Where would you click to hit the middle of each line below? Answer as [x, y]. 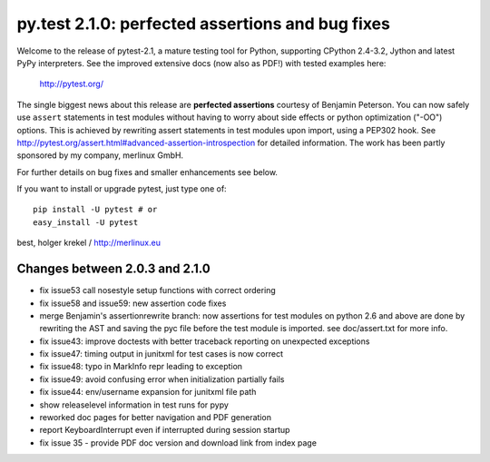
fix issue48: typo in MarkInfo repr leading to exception [141, 367]
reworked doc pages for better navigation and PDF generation [156, 418]
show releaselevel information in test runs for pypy [134, 405]
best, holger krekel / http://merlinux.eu [88, 243]
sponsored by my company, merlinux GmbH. [100, 155]
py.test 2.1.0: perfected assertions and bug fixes [203, 24]
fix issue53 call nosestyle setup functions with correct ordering [157, 290]
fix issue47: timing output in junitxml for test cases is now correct [161, 354]
